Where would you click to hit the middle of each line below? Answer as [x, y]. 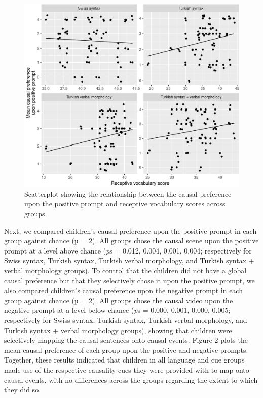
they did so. [23, 390]
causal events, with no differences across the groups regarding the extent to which [131, 379]
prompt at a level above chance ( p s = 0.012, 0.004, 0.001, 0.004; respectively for [128, 250]
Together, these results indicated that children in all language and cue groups [124, 360]
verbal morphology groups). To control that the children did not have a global [125, 270]
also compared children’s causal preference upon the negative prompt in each [123, 290]
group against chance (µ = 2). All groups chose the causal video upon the [119, 300]
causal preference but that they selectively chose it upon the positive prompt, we [129, 280]
